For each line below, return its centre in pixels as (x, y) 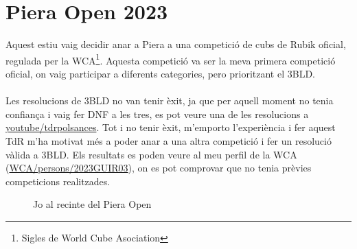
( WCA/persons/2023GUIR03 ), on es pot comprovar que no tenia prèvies (159, 168)
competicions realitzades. (58, 181)
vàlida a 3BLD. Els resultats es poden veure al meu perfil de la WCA (151, 154)
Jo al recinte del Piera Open (92, 204)
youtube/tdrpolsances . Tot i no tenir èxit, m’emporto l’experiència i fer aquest (171, 127)
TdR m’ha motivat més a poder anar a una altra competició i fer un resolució (169, 140)
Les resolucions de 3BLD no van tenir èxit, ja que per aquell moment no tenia (170, 100)
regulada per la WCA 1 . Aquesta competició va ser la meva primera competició (171, 59)
